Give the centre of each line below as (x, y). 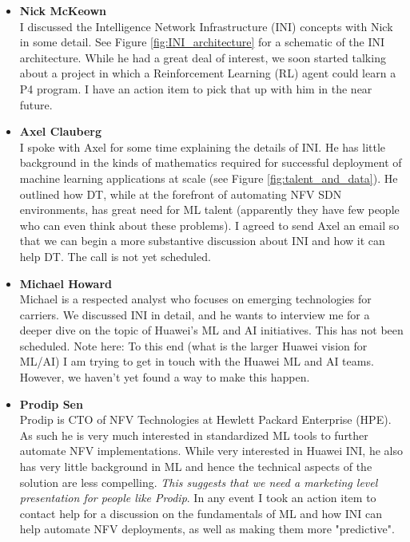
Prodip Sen (51, 404)
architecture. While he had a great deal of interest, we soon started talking (203, 57)
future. (36, 104)
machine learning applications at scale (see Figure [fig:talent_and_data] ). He (209, 178)
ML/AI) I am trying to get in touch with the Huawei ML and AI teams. (197, 361)
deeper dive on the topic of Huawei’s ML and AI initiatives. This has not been (211, 330)
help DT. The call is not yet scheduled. (115, 256)
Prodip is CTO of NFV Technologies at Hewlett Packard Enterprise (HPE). (205, 419)
